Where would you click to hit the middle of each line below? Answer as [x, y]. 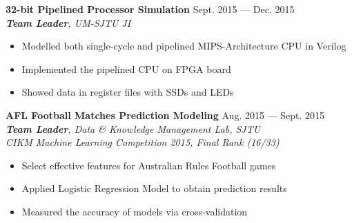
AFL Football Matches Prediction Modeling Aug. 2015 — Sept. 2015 [165, 115]
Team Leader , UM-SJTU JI [68, 22]
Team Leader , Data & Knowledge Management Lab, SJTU [133, 128]
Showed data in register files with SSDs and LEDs [128, 92]
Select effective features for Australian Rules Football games [149, 165]
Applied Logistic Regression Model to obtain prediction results [154, 188]
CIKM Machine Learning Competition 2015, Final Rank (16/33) [143, 142]
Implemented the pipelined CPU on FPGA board [126, 68]
